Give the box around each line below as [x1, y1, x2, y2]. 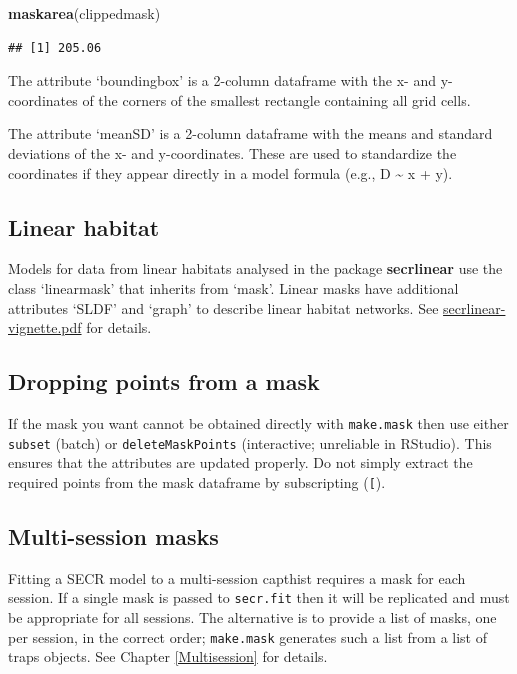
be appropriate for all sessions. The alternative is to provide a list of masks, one [8, 606, 497, 627]
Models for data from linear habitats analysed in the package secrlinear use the [8, 258, 503, 279]
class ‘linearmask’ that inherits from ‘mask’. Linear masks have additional [8, 277, 459, 298]
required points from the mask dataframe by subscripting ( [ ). [8, 471, 386, 492]
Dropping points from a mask [8, 366, 320, 397]
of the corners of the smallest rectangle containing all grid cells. [82, 89, 471, 110]
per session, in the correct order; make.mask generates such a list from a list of [8, 626, 487, 647]
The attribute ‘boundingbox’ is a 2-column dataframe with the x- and [8, 70, 436, 91]
